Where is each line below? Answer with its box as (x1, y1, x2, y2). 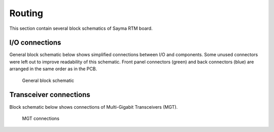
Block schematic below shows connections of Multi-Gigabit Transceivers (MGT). (9, 104, 178, 110)
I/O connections (9, 38, 61, 47)
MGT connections (22, 115, 59, 121)
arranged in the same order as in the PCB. (9, 66, 97, 72)
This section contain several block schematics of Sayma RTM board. (9, 25, 153, 31)
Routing (9, 8, 43, 19)
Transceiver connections (9, 91, 91, 99)
